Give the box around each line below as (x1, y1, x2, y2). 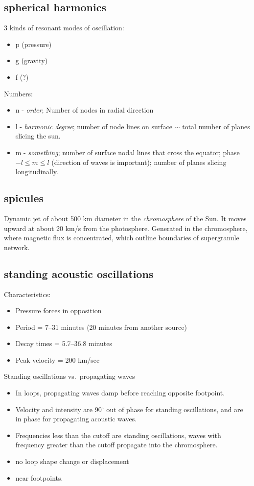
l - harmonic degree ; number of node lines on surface (15, 121, 173, 131)
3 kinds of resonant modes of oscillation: (4, 23, 124, 33)
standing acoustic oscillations (4, 266, 154, 281)
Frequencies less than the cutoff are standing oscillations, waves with (15, 430, 221, 440)
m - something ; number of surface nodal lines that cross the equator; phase (15, 147, 240, 157)
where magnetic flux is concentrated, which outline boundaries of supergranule (4, 232, 239, 243)
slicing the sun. (15, 131, 61, 141)
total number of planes (182, 121, 250, 131)
